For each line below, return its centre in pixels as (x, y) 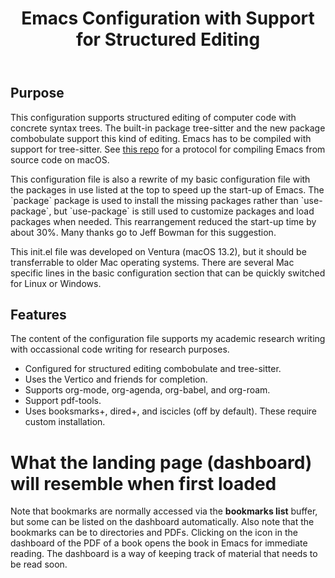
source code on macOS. (60, 159)
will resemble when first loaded (143, 483)
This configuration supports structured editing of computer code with (153, 117)
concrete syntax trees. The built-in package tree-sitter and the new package (168, 128)
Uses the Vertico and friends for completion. (116, 379)
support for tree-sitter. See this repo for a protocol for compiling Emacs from (168, 149)
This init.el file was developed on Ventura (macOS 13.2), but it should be (158, 251)
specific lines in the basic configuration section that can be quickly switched (168, 273)
